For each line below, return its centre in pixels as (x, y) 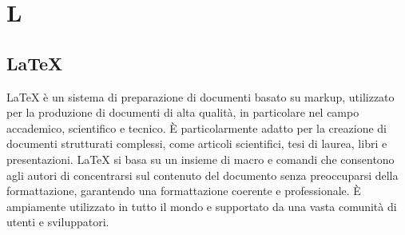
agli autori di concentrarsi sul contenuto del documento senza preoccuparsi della (202, 175)
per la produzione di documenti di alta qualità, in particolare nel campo (183, 112)
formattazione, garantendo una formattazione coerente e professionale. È (184, 191)
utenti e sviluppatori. (58, 222)
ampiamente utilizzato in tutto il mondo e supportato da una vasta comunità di (202, 206)
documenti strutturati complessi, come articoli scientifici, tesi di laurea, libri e (197, 143)
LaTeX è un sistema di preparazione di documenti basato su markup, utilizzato (201, 96)
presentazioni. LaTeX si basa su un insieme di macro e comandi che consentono (201, 159)
